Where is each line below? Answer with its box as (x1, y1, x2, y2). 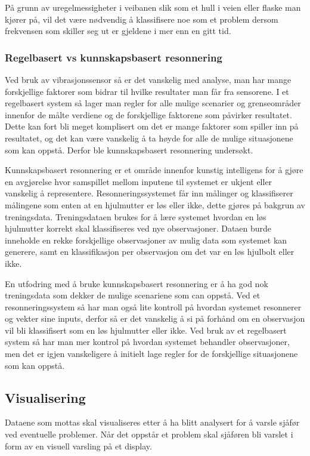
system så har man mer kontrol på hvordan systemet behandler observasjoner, (5, 335, 290, 348)
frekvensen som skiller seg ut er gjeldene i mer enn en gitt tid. (5, 24, 231, 37)
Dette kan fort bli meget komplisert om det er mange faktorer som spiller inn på (5, 120, 299, 133)
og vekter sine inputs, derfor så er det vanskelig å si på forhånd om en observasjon (5, 312, 305, 325)
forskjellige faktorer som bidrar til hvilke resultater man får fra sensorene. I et (5, 85, 289, 97)
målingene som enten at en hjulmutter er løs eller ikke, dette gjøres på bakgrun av (5, 198, 306, 211)
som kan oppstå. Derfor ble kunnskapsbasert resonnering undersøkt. (5, 143, 253, 156)
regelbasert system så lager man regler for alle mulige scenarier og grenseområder (5, 97, 301, 109)
